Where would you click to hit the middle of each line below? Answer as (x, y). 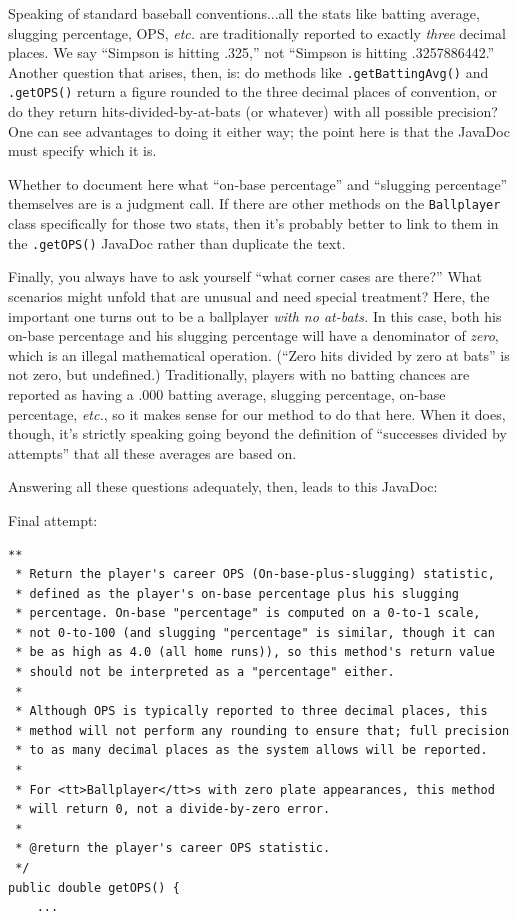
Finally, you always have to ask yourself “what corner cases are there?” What (245, 276)
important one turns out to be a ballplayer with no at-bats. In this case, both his (255, 315)
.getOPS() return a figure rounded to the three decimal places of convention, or (253, 91)
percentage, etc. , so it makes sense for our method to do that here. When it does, (257, 413)
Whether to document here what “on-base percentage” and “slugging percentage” (258, 183)
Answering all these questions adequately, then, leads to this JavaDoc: (223, 486)
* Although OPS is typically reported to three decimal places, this (251, 711)
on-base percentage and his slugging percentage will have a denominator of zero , (253, 335)
